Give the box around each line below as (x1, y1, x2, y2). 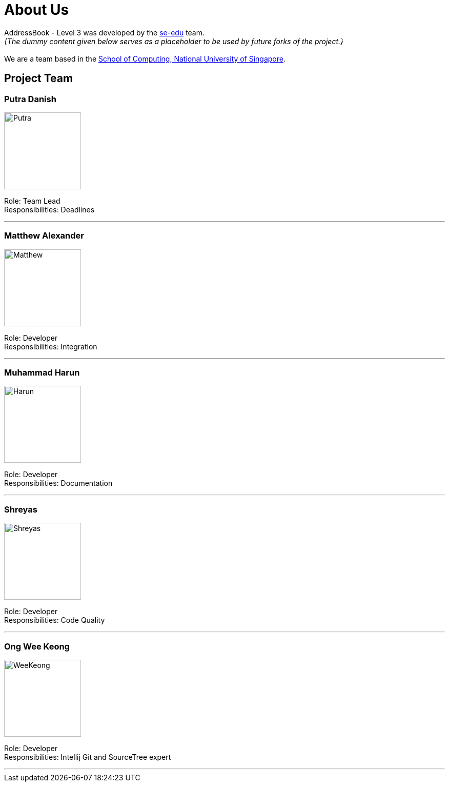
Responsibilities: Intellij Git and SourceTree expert (4, 752, 171, 761)
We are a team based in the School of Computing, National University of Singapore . (4, 54, 286, 63)
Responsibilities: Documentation (4, 479, 113, 488)
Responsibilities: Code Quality (4, 616, 105, 625)
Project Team (4, 72, 73, 85)
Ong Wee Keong (4, 641, 70, 652)
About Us (4, 1, 69, 18)
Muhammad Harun (4, 367, 80, 378)
